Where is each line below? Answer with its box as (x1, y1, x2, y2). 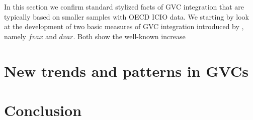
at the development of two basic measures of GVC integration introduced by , (4, 21, 244, 32)
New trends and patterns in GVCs (4, 60, 249, 81)
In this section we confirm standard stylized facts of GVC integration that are (4, 2, 244, 12)
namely (4, 31, 26, 41)
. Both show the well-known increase (73, 31, 186, 41)
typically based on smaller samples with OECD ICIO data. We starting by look (4, 11, 249, 22)
